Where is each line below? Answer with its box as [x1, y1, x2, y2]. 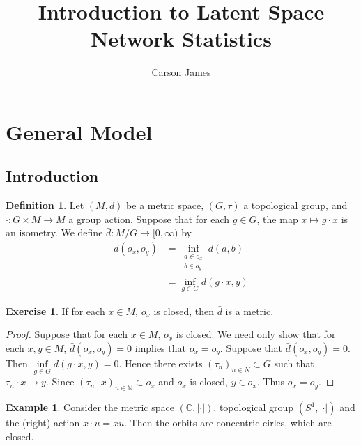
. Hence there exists [118, 356, 203, 371]
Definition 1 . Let [6, 198, 84, 213]
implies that [135, 341, 186, 355]
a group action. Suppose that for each [68, 211, 230, 226]
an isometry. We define [6, 225, 103, 240]
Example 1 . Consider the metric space [6, 400, 174, 415]
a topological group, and [243, 198, 348, 213]
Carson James [151, 65, 211, 79]
